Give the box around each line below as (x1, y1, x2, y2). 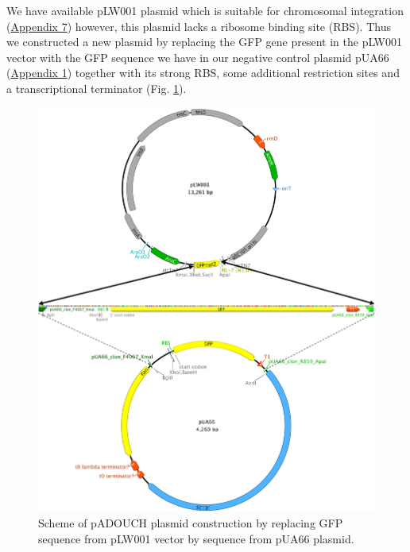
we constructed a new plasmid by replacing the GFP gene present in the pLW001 (6, 33, 403, 50)
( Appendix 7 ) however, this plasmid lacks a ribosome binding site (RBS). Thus (6, 17, 391, 34)
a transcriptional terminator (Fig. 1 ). (6, 79, 187, 96)
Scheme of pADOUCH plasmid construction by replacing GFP (38, 515, 343, 531)
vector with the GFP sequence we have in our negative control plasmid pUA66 (6, 48, 389, 65)
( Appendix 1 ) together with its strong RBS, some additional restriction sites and (6, 64, 400, 81)
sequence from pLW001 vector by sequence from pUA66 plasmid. (38, 530, 354, 546)
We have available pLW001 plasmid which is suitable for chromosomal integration (6, 2, 404, 18)
